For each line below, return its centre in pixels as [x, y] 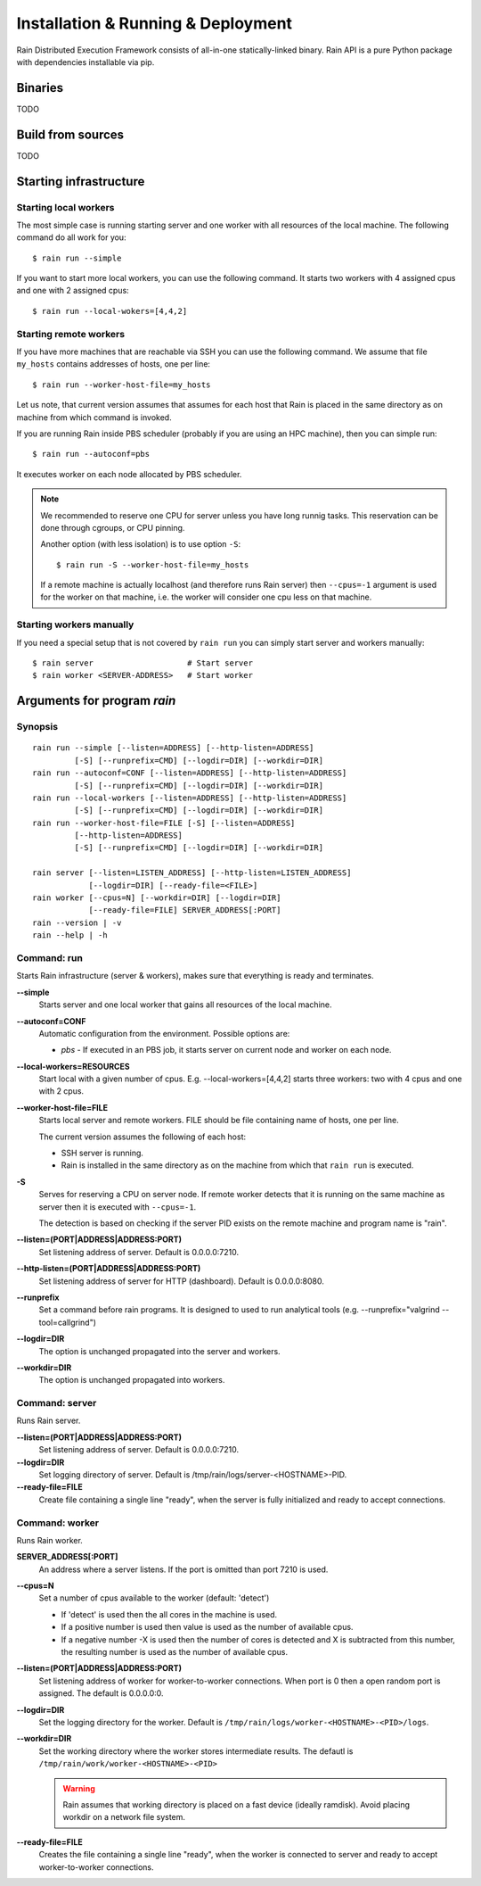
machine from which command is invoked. [94, 417]
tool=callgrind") [68, 1322]
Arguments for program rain [96, 701]
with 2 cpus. [61, 1091]
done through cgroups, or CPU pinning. [113, 527]
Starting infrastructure [81, 182]
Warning [79, 1788]
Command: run [50, 957]
